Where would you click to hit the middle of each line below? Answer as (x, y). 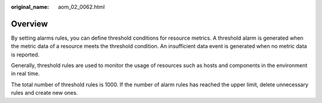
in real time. (25, 73)
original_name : (30, 7)
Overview (30, 24)
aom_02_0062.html (81, 7)
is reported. (25, 54)
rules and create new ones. (44, 93)
